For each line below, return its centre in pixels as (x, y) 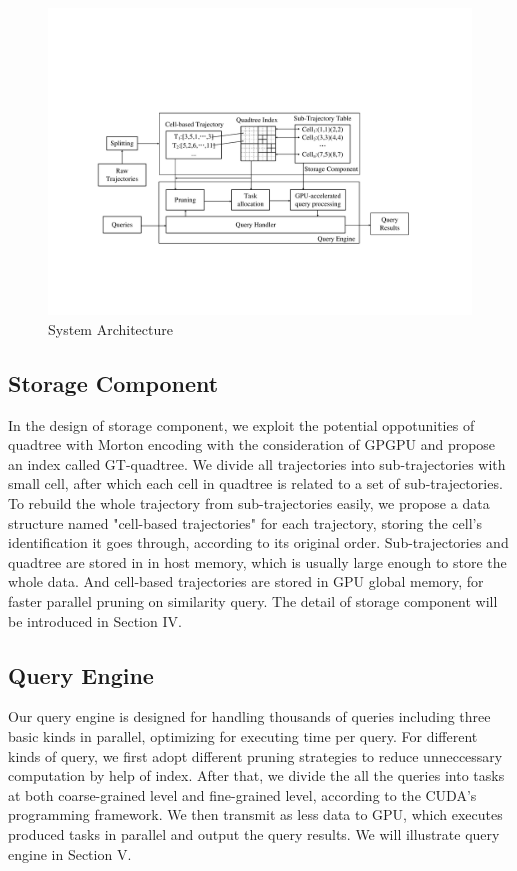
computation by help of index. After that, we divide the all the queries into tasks (256, 775)
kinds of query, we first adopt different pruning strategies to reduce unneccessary (255, 755)
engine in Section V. (70, 853)
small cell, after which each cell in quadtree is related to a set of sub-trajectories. (255, 483)
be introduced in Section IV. (95, 620)
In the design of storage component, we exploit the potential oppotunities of (241, 424)
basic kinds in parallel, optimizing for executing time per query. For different (243, 735)
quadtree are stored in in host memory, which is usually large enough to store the (257, 561)
